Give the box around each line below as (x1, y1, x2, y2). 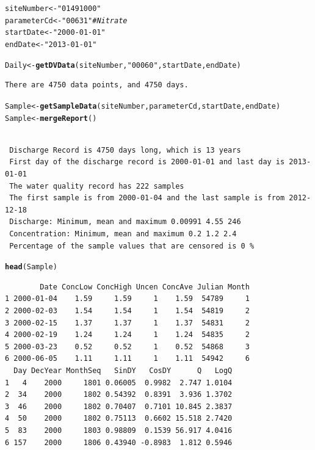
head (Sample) (5, 263, 57, 272)
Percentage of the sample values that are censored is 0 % (9, 241, 255, 250)
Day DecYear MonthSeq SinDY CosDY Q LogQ (13, 366, 233, 375)
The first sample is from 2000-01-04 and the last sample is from (9, 194, 285, 203)
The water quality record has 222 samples (9, 181, 184, 191)
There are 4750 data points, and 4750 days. (5, 81, 189, 90)
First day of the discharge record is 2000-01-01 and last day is (9, 158, 285, 167)
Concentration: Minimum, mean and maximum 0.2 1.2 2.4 (9, 229, 237, 238)
